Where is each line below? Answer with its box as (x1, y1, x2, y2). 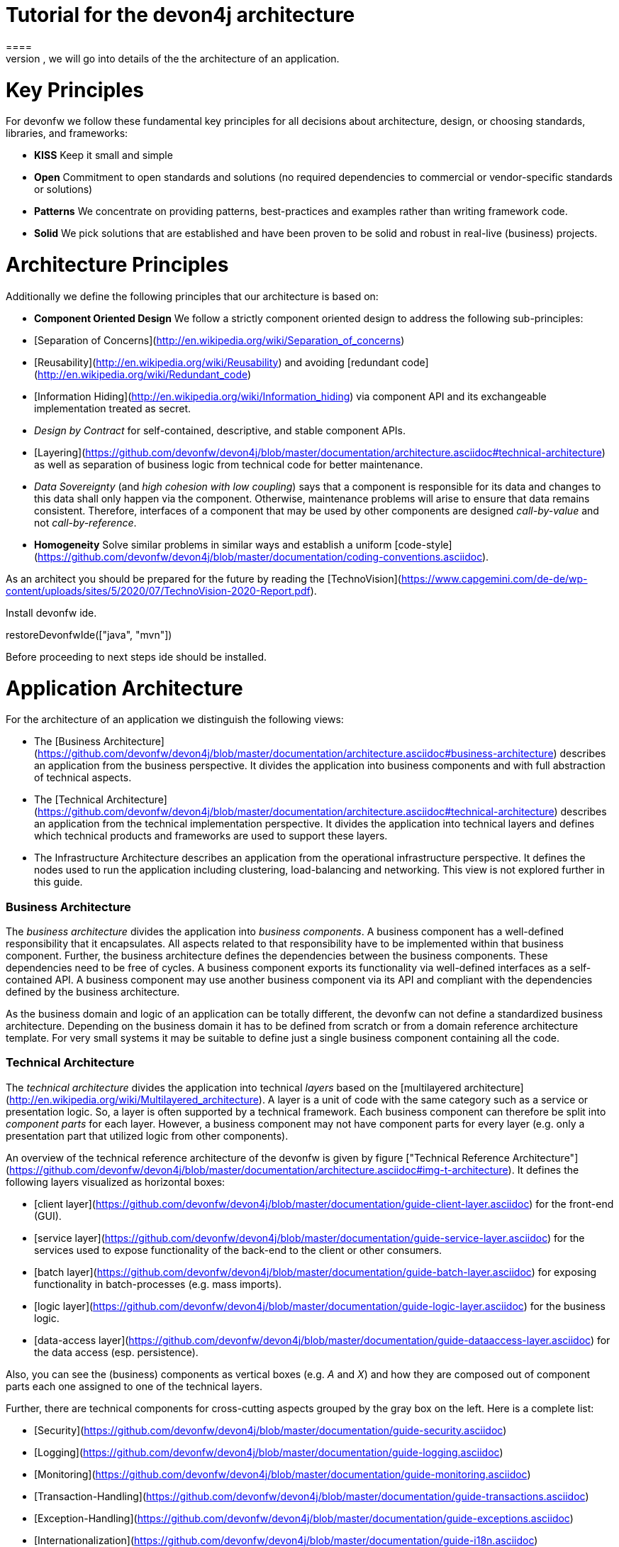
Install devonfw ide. (6, 606, 97, 619)
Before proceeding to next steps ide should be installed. (6, 650, 267, 663)
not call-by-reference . (34, 516, 137, 529)
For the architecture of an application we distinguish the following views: (6, 713, 344, 726)
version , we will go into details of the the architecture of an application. (6, 52, 340, 65)
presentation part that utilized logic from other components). (6, 1129, 289, 1142)
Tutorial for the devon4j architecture (6, 3, 355, 27)
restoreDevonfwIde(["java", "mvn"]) (6, 628, 172, 641)
